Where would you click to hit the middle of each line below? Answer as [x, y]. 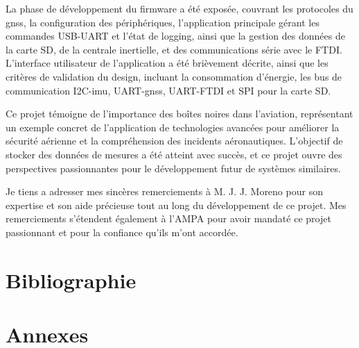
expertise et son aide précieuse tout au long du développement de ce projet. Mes [176, 205]
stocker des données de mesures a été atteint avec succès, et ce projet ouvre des [174, 154]
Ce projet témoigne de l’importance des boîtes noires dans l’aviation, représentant [179, 114]
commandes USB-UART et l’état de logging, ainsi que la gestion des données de [175, 36]
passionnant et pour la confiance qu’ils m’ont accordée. [122, 232]
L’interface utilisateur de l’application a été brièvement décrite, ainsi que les [167, 63]
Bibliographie [71, 280]
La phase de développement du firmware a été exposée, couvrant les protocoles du [179, 8]
